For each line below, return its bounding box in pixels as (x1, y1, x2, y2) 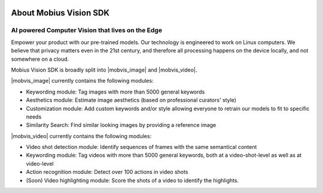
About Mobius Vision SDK (11, 8, 110, 18)
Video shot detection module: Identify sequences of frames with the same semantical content (26, 144, 257, 151)
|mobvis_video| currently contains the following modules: (11, 132, 152, 139)
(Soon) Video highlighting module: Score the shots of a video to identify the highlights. (26, 176, 239, 184)
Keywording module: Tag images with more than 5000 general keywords (26, 88, 205, 95)
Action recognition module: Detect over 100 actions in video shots (26, 169, 188, 176)
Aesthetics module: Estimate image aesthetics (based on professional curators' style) (26, 96, 236, 104)
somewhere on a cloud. (11, 55, 69, 63)
